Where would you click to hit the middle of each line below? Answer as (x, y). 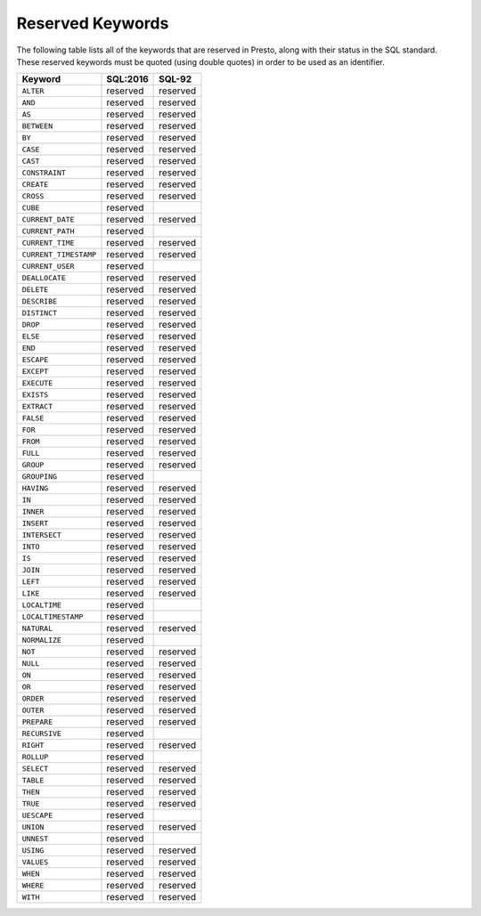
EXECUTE (37, 383)
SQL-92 (175, 79)
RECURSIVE (42, 733)
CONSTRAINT (44, 172)
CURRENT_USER (48, 266)
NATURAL (37, 628)
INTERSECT (42, 535)
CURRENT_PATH (48, 231)
